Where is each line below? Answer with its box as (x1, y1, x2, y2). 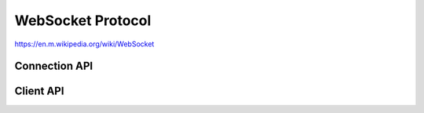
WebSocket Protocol (14, 12, 152, 29)
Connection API (14, 60, 93, 73)
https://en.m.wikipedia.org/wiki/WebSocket (14, 39, 155, 49)
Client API (14, 85, 64, 98)
